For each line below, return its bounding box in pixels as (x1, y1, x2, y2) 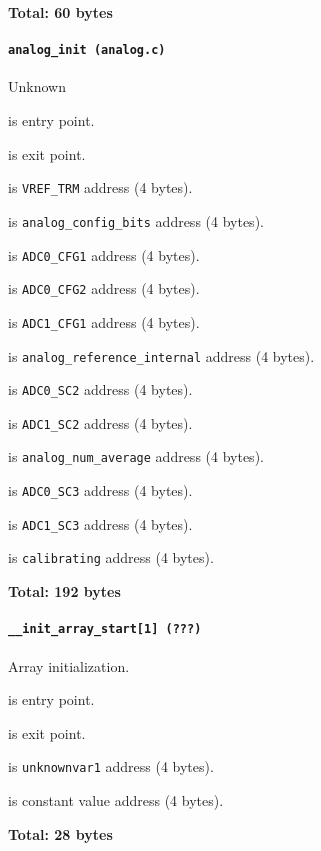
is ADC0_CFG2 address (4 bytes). (8, 278, 200, 299)
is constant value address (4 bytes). (8, 790, 224, 810)
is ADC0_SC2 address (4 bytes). (8, 379, 193, 400)
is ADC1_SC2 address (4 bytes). (8, 412, 193, 433)
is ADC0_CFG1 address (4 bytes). (8, 244, 200, 265)
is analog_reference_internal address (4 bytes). (8, 345, 315, 366)
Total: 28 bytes (8, 823, 113, 844)
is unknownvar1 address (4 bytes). (8, 756, 214, 777)
